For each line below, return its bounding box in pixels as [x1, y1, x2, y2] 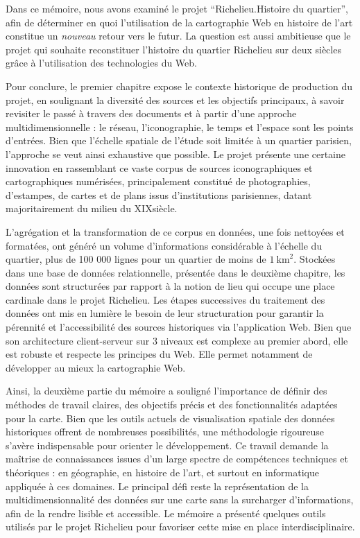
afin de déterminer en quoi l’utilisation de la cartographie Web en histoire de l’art [6, 15, 353, 29]
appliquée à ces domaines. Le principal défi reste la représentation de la [6, 478, 309, 493]
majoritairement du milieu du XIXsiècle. [6, 201, 178, 216]
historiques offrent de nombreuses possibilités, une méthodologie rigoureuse [6, 424, 324, 439]
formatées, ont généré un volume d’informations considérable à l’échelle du [6, 238, 323, 252]
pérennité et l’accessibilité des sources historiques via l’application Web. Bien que [6, 320, 352, 334]
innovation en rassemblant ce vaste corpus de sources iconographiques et [6, 160, 313, 175]
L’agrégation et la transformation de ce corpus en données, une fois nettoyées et [6, 224, 345, 238]
